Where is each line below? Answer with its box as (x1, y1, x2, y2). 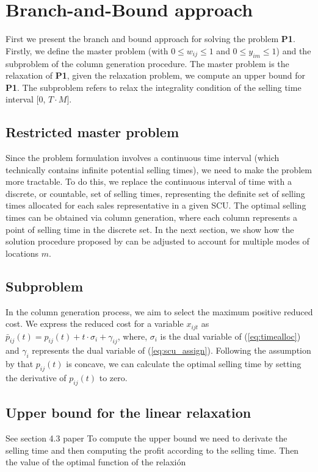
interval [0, (5, 93, 46, 105)
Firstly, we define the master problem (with (5, 44, 168, 57)
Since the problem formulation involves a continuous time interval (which (5, 151, 280, 164)
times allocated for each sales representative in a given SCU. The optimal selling (5, 199, 306, 212)
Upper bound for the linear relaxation (5, 403, 251, 422)
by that (5, 357, 34, 370)
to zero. (99, 371, 128, 384)
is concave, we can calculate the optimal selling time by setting (66, 357, 302, 370)
